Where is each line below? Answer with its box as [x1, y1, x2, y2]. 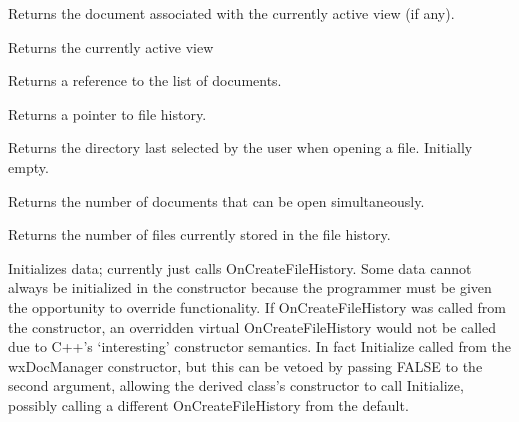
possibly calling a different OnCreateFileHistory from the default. [8, 394, 409, 415]
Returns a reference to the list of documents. [8, 70, 282, 91]
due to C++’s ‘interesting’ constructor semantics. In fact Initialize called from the [8, 336, 511, 357]
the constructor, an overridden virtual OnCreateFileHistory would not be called [8, 316, 496, 337]
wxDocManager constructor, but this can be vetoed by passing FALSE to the [8, 355, 483, 376]
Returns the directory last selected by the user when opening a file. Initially [8, 137, 473, 158]
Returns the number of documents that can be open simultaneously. [8, 190, 425, 211]
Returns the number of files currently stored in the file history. [8, 224, 391, 245]
